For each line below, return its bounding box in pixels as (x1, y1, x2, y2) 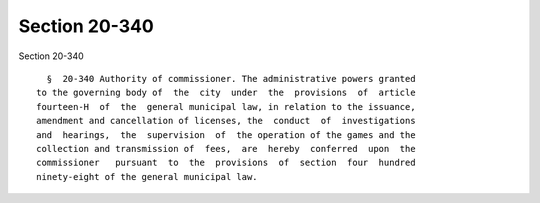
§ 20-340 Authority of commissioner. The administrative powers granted (46, 73, 416, 84)
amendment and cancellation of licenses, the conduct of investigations (36, 115, 416, 127)
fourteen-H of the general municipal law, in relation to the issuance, (36, 101, 416, 112)
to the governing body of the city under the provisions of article (36, 87, 416, 99)
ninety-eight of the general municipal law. (36, 171, 259, 182)
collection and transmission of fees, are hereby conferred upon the (36, 143, 416, 154)
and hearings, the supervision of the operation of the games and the (36, 129, 416, 140)
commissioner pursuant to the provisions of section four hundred (36, 157, 416, 169)
